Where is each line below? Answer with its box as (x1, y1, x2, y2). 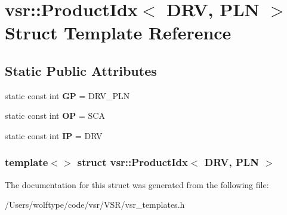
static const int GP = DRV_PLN (5, 89, 130, 102)
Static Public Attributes (5, 61, 157, 79)
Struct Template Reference (5, 20, 232, 45)
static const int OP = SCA (5, 109, 105, 122)
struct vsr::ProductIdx (77, 155, 188, 170)
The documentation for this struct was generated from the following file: (5, 178, 269, 191)
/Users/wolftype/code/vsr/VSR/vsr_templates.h (5, 198, 185, 211)
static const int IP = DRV (5, 129, 103, 142)
